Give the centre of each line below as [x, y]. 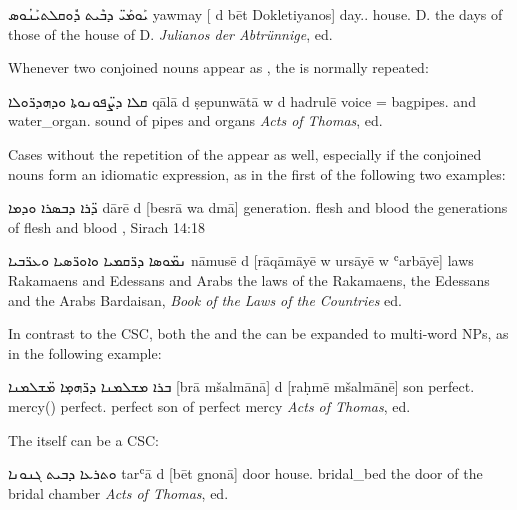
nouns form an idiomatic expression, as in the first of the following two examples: [257, 173]
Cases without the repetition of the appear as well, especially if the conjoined [245, 153]
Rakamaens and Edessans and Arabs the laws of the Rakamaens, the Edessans [249, 279]
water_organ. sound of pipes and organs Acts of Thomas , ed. [195, 120]
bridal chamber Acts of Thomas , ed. [118, 492]
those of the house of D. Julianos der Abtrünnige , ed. [170, 33]
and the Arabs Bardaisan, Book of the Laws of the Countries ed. [205, 299]
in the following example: [85, 352]
